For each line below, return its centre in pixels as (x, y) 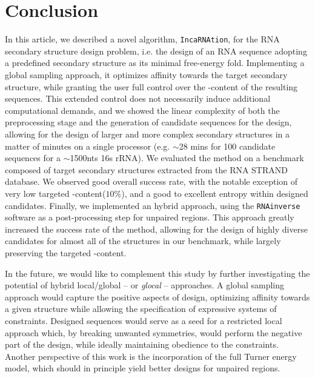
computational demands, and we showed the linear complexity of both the (142, 110)
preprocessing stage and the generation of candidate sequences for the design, (148, 122)
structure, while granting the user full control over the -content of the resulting (151, 86)
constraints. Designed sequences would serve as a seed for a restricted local (144, 320)
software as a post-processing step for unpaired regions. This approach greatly (150, 217)
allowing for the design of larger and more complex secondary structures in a (147, 134)
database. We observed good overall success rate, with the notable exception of (151, 181)
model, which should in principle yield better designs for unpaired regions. (143, 368)
